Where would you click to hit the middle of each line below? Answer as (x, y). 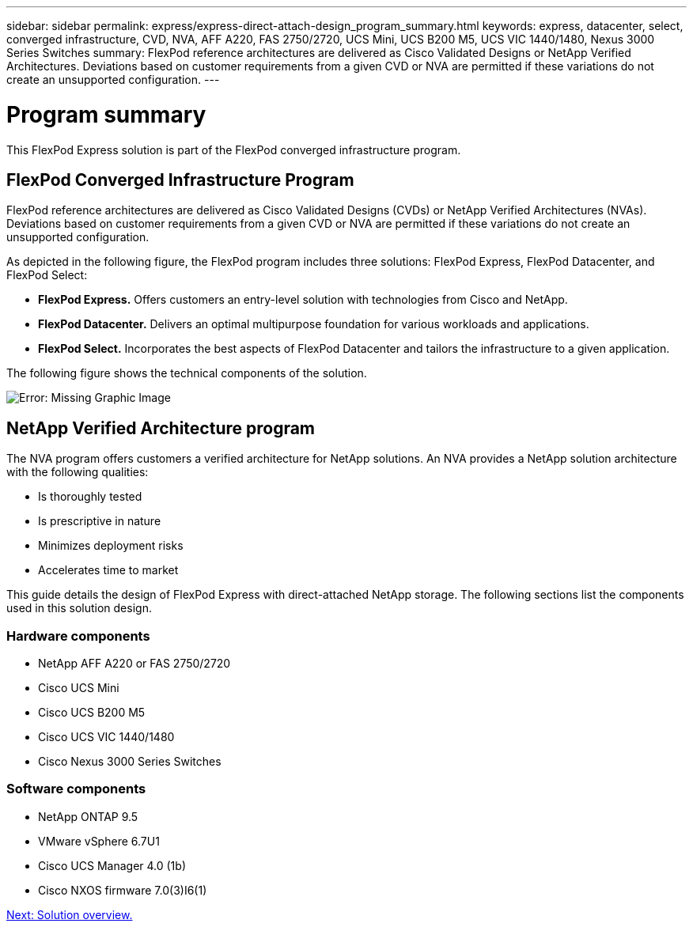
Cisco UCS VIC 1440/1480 (106, 736)
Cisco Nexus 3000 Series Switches (130, 761)
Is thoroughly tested (90, 497)
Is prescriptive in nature (100, 521)
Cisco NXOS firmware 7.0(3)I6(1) (123, 890)
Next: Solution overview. (70, 914)
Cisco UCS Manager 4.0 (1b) (112, 865)
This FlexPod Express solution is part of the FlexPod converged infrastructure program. (234, 149)
